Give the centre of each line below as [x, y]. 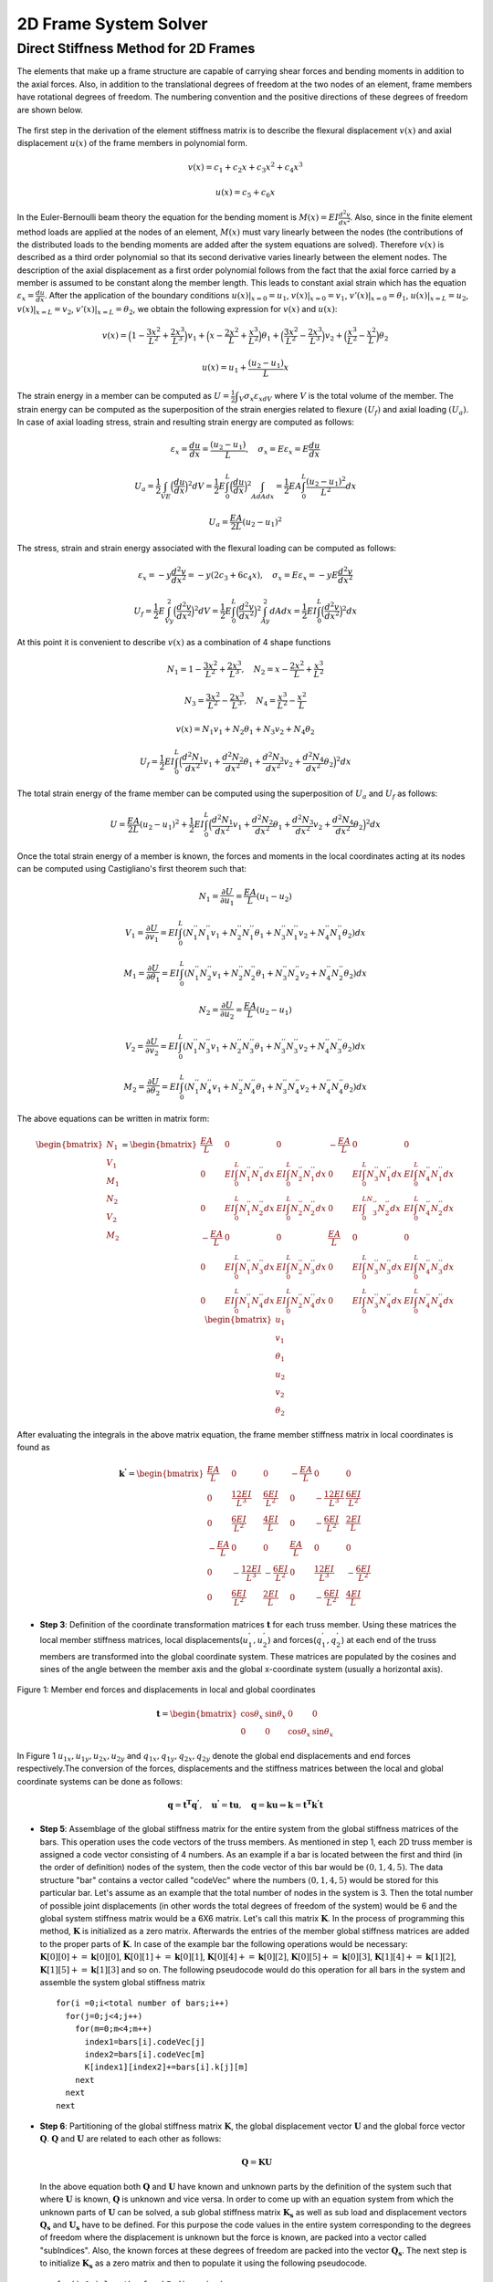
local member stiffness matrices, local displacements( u [144, 1639]
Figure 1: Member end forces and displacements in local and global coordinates [166, 1690]
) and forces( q [295, 1639]
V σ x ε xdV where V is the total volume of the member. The [346, 397]
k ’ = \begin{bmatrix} [162, 1472]
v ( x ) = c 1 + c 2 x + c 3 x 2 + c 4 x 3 [245, 167]
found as [33, 1448]
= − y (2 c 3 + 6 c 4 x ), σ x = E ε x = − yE [263, 576]
